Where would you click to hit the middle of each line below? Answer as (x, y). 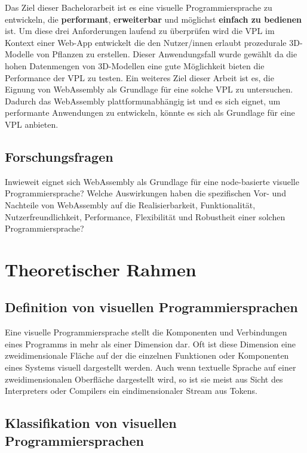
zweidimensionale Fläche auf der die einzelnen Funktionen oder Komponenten (147, 355)
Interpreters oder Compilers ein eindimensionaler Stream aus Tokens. (131, 391)
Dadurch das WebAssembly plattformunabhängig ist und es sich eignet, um (143, 101)
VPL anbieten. (32, 124)
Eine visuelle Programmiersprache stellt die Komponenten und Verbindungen (146, 332)
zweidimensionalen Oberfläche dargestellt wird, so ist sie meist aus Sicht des (144, 379)
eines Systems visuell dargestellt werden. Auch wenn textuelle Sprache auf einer (151, 367)
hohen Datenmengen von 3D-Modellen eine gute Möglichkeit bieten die (135, 65)
